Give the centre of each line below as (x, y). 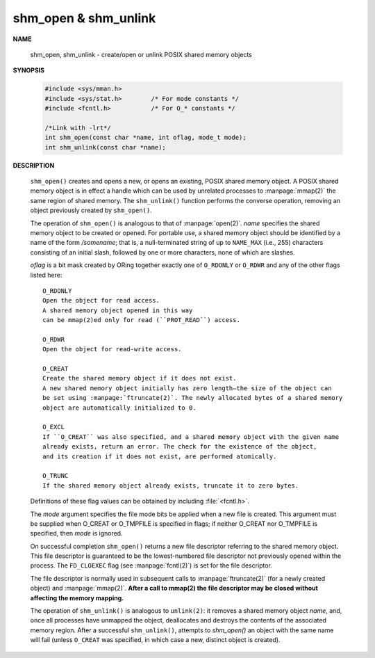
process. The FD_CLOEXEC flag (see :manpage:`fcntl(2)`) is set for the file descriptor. (151, 565)
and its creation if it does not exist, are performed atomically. (160, 456)
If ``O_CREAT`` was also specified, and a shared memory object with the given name (191, 437)
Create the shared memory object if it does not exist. (140, 378)
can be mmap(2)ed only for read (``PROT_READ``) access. (142, 320)
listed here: (46, 275)
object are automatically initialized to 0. (120, 408)
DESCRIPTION (34, 165)
